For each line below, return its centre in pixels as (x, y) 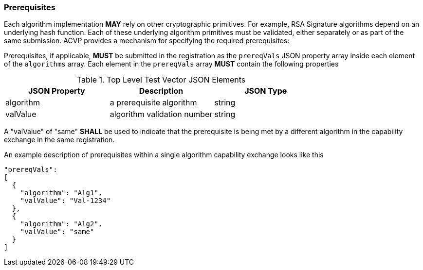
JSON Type (266, 91)
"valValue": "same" (57, 232)
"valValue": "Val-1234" (65, 201)
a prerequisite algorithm (153, 103)
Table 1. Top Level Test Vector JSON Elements (161, 80)
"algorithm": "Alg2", (61, 224)
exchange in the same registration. (59, 140)
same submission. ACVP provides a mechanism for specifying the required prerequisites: (147, 41)
